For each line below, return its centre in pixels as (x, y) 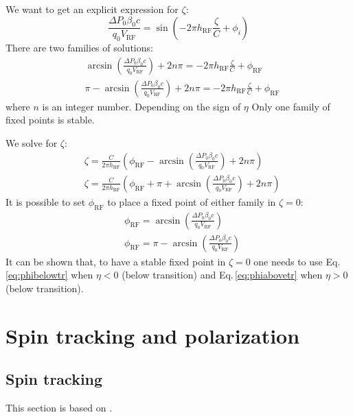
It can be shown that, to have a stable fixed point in (116, 261)
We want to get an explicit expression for (92, 9)
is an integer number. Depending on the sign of (141, 106)
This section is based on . (59, 407)
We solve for (32, 143)
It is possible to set (46, 201)
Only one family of (291, 106)
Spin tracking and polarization (153, 335)
